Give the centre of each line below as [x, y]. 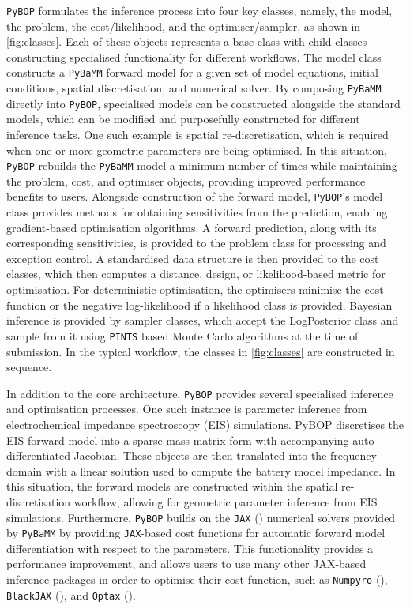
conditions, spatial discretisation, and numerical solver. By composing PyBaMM [194, 88]
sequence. [29, 367]
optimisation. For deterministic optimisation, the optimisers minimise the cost [195, 289]
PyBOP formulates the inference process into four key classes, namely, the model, [199, 10]
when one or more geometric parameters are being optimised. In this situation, [197, 150]
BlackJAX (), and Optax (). [71, 594]
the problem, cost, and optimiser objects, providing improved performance [186, 180]
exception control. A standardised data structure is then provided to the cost [193, 258]
